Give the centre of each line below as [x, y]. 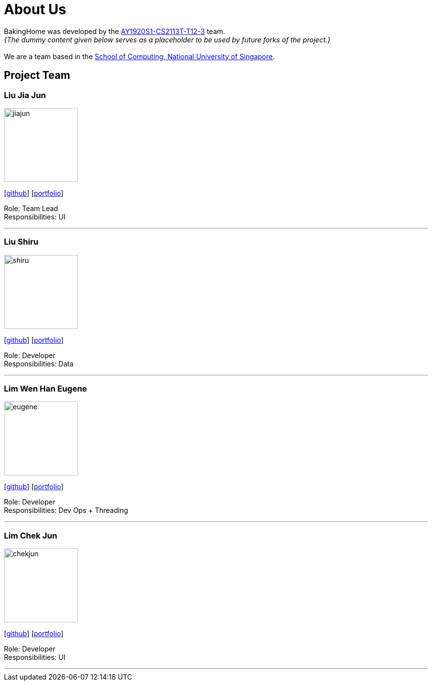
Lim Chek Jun [31, 535]
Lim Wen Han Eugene [46, 389]
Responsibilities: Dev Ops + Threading [66, 510]
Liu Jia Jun [25, 95]
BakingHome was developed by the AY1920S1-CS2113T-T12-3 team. [115, 31]
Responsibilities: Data [39, 363]
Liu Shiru [21, 242]
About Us [35, 9]
